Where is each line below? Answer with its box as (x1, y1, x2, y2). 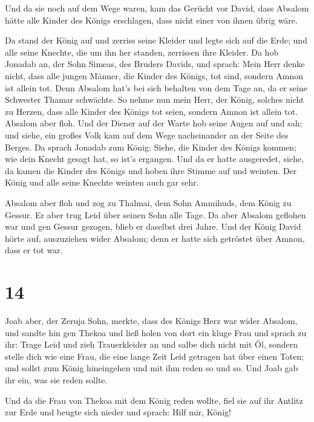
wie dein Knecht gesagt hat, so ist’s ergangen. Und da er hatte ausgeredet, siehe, (5, 152, 304, 165)
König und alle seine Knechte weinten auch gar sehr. (5, 176, 199, 189)
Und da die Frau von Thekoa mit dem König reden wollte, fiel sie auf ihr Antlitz (5, 394, 303, 406)
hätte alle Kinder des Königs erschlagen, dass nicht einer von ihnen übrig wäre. (5, 13, 298, 26)
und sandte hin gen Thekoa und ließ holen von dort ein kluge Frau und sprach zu (5, 326, 307, 339)
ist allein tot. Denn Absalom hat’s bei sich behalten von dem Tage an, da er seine (5, 81, 307, 94)
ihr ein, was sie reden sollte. (5, 373, 108, 386)
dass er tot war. (5, 244, 63, 256)
